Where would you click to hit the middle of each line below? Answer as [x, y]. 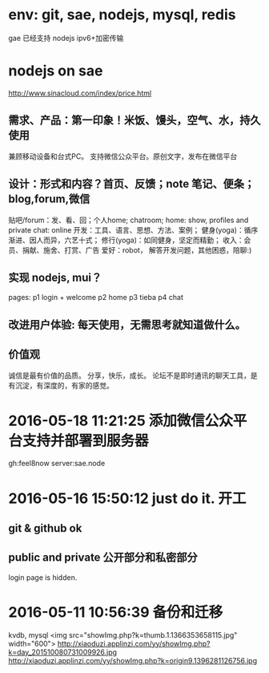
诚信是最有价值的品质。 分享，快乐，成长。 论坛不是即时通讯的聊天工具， [129, 375]
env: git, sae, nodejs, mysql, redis [122, 15]
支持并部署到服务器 [86, 441]
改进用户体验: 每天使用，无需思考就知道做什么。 [127, 324]
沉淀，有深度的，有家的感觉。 [64, 385]
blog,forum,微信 [49, 199]
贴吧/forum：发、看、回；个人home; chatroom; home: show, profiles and [128, 220]
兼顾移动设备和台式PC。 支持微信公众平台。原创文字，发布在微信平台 [123, 156]
